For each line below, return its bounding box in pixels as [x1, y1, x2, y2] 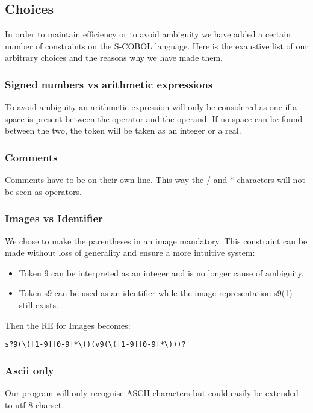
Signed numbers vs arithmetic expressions [5, 76, 213, 92]
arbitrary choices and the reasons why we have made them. [5, 51, 223, 64]
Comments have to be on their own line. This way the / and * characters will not [5, 173, 305, 186]
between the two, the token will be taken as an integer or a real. [5, 124, 241, 137]
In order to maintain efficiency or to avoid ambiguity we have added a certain [5, 28, 291, 40]
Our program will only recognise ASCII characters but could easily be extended [5, 387, 299, 399]
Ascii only [5, 362, 54, 377]
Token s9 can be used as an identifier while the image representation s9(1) [19, 287, 293, 299]
